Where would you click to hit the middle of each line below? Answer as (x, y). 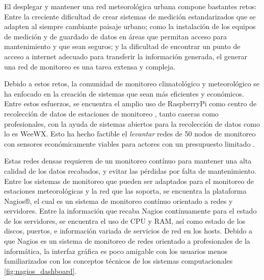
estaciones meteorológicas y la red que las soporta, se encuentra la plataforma (125, 191)
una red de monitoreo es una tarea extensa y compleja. (90, 66)
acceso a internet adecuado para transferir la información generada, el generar (126, 56)
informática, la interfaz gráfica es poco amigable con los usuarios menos (116, 251)
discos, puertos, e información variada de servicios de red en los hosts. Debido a (128, 231)
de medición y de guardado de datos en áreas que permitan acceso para (116, 36)
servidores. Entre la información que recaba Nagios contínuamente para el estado (130, 211)
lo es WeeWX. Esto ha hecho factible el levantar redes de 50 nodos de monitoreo (130, 134)
